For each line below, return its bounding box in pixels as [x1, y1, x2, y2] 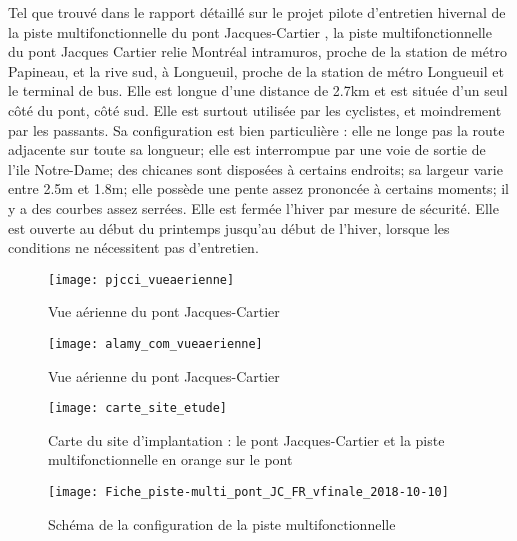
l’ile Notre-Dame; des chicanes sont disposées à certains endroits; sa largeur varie [8, 158, 503, 179]
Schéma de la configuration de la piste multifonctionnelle [48, 513, 396, 534]
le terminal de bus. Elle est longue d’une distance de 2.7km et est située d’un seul [8, 80, 508, 101]
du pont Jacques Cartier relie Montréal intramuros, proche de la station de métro [8, 41, 507, 62]
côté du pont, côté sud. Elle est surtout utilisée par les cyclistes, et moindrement [8, 99, 502, 120]
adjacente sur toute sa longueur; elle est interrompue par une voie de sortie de [8, 139, 486, 160]
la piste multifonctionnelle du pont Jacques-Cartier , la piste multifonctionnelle [8, 21, 492, 42]
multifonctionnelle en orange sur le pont [48, 449, 293, 470]
